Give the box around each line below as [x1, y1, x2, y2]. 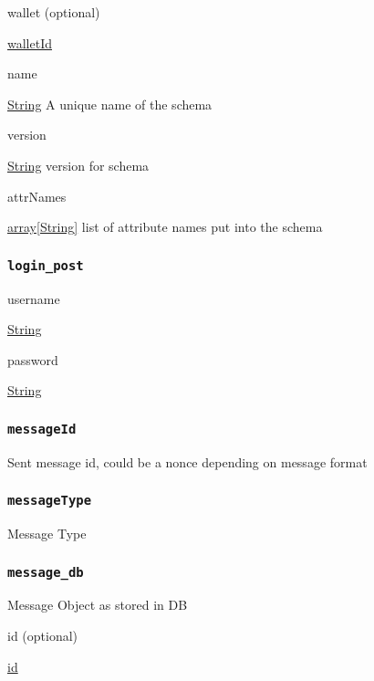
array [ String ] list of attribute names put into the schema [7, 217, 323, 236]
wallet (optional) [7, 3, 100, 21]
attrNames [7, 186, 67, 205]
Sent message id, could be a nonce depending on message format [7, 452, 368, 471]
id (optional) [7, 626, 78, 645]
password [7, 350, 58, 369]
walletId [7, 33, 52, 52]
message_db [7, 564, 84, 580]
